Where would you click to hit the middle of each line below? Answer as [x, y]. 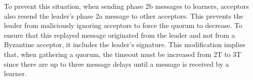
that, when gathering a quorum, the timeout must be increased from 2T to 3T [123, 54]
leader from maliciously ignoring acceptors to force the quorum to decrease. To [123, 25]
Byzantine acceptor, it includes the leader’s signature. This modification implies [125, 44]
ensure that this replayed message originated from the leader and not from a [120, 35]
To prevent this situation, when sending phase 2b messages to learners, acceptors [126, 6]
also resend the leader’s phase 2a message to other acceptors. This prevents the [124, 15]
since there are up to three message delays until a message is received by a [117, 64]
